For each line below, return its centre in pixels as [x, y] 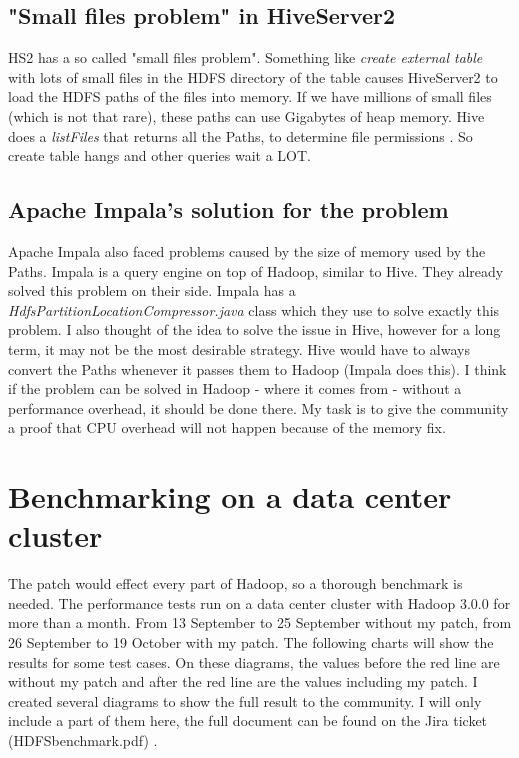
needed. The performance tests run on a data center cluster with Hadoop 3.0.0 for [259, 602]
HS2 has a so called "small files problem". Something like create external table [245, 57]
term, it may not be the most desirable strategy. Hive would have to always [239, 348]
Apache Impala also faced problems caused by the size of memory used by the [247, 250]
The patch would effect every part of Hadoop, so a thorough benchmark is [235, 583]
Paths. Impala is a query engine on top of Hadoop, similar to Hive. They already [256, 270]
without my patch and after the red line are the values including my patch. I [243, 681]
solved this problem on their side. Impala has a [152, 290]
